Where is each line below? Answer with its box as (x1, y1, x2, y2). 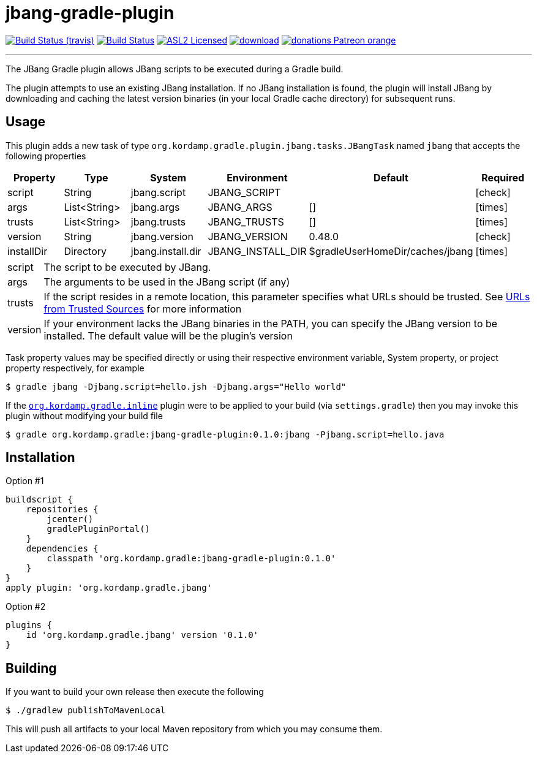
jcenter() (47, 514, 94, 525)
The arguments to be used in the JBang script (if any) (43, 275, 290, 288)
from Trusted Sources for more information (43, 302, 242, 315)
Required (481, 171, 525, 184)
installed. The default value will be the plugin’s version (43, 329, 293, 342)
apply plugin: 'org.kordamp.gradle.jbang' (6, 583, 212, 593)
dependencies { (26, 544, 99, 554)
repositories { (26, 504, 99, 515)
